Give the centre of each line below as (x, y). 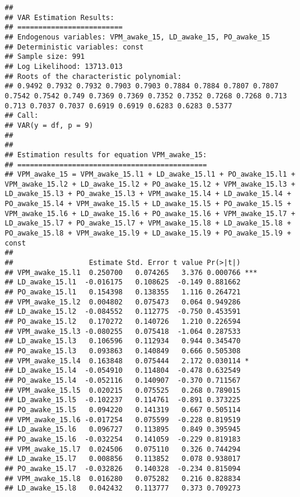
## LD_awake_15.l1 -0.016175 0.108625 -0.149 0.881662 (123, 282)
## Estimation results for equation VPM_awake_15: (106, 155)
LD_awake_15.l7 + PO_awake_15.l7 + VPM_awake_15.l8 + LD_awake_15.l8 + (148, 223)
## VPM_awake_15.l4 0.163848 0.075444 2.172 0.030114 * (127, 361)
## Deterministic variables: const (74, 47)
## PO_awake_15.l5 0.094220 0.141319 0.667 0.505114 (123, 410)
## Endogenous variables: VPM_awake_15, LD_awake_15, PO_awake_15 (138, 37)
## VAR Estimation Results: (60, 17)
